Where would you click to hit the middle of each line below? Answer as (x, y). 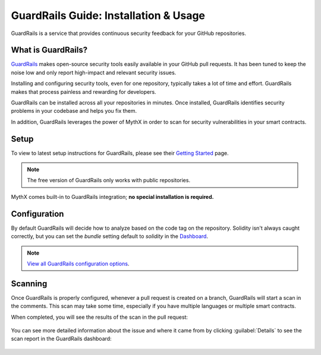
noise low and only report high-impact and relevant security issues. (94, 72)
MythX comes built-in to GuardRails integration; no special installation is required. (112, 196)
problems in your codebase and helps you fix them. (74, 111)
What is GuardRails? (49, 50)
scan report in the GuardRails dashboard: (62, 339)
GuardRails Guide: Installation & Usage (108, 15)
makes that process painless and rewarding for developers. (84, 91)
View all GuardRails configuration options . (78, 264)
